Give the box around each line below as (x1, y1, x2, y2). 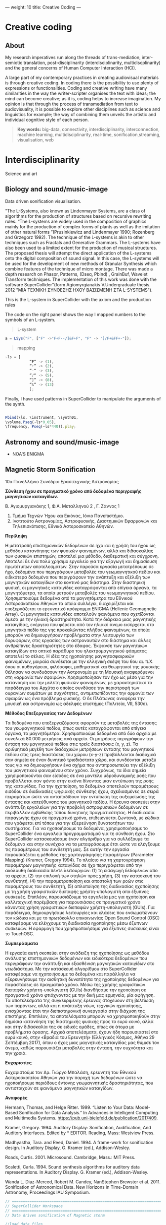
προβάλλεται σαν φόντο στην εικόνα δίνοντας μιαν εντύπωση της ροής (5, 777, 154, 783)
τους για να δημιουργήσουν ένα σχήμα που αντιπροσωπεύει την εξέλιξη (5, 762, 155, 768)
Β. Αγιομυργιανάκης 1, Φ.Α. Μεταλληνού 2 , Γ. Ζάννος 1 (5, 503, 120, 509)
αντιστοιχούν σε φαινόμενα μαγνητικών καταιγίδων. (5, 1085, 114, 1091)
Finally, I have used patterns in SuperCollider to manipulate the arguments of (5, 395, 161, 401)
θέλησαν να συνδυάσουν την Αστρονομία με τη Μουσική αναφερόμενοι (5, 669, 154, 675)
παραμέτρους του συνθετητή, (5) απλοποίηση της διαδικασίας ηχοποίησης (5, 883, 160, 889)
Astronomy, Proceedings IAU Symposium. (5, 1189, 90, 1195)
